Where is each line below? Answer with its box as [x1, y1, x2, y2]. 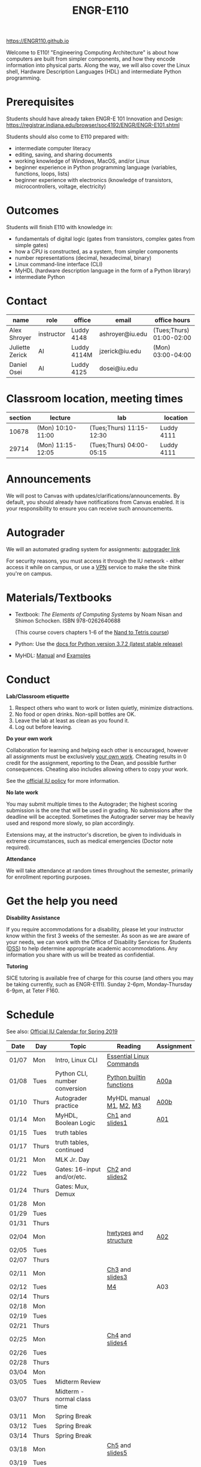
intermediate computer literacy [14, 145, 91, 152]
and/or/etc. [54, 1173, 87, 1181]
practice [54, 1101, 79, 1110]
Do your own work [6, 734, 53, 742]
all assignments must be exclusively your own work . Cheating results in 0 [6, 752, 187, 760]
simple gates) [14, 242, 49, 249]
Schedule [6, 1008, 55, 1021]
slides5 [106, 1448, 127, 1457]
